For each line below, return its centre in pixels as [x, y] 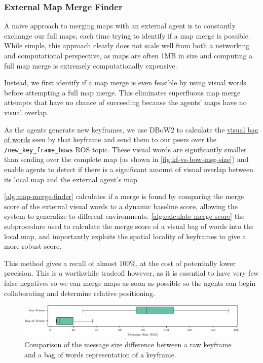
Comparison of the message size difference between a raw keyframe [128, 344]
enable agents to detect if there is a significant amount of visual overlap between [129, 169]
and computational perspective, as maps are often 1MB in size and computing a [128, 55]
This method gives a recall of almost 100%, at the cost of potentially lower [120, 263]
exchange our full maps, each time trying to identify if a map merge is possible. [127, 35]
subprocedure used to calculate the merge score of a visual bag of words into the [129, 226]
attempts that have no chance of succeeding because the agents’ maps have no [125, 102]
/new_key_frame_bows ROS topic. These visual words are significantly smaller [125, 149]
